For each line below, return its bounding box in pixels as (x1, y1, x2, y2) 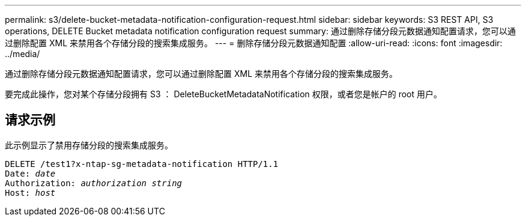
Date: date (5, 168, 56, 178)
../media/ (5, 49, 40, 59)
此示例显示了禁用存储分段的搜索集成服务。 (5, 139, 173, 150)
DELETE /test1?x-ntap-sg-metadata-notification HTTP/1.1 (5, 159, 279, 169)
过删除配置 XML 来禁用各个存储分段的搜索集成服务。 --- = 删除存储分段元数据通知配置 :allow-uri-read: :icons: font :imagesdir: (5, 38, 503, 48)
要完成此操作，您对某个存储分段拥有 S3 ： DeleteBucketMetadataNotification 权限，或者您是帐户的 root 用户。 (5, 89, 443, 99)
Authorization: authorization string (5, 178, 183, 188)
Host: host (5, 187, 56, 198)
